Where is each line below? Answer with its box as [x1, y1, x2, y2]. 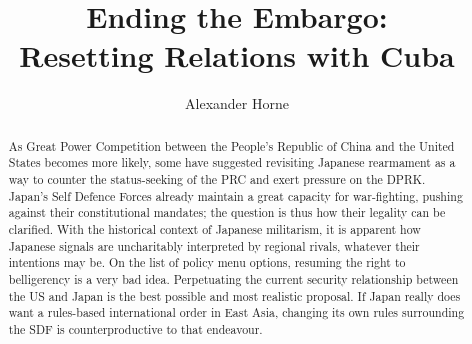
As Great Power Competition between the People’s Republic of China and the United [8, 137, 455, 154]
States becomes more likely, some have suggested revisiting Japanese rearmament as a [8, 154, 456, 171]
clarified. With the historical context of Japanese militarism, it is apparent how [8, 220, 421, 237]
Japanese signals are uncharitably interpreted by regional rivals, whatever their [8, 237, 420, 254]
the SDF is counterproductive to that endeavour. [8, 320, 263, 337]
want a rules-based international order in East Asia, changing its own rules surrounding [8, 304, 465, 321]
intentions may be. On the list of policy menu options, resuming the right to [8, 254, 406, 271]
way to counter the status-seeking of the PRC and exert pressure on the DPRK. [8, 171, 426, 188]
